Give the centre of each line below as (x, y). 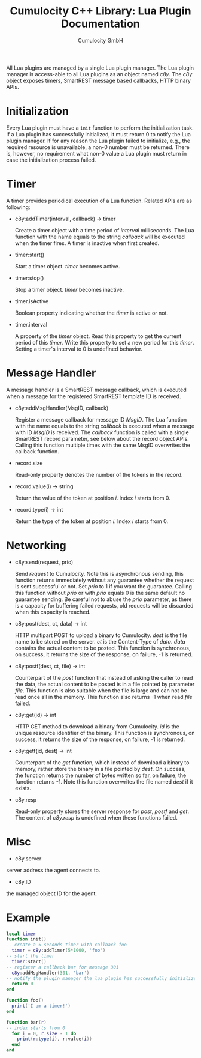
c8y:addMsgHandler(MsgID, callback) (62, 408)
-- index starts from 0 (36, 1028)
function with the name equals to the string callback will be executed (100, 237)
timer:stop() (29, 278)
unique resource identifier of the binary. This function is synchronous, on (105, 733)
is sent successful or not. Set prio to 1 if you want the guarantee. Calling (103, 586)
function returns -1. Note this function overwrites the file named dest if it (104, 781)
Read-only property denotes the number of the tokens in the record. (99, 474)
